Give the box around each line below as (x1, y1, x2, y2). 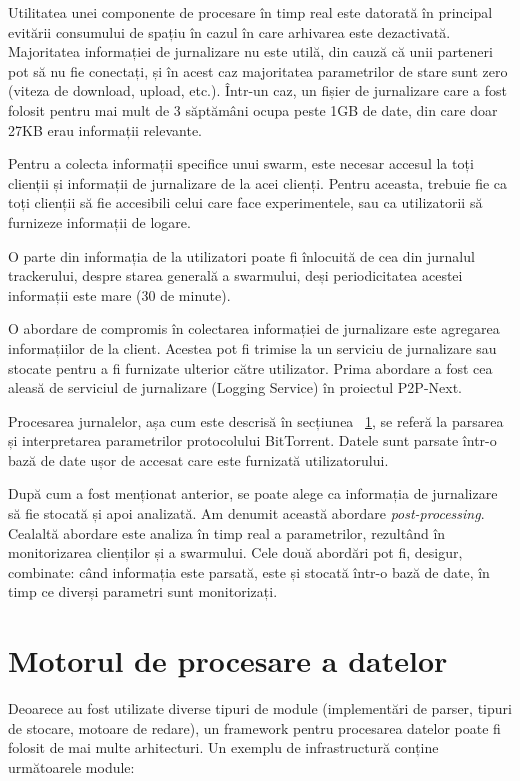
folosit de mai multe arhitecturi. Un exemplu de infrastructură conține (8, 737, 439, 758)
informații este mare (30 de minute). (8, 284, 231, 305)
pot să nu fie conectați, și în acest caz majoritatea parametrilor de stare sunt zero (8, 60, 508, 81)
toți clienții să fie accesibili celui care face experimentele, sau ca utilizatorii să (8, 192, 483, 213)
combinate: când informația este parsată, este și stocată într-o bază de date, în (8, 561, 490, 582)
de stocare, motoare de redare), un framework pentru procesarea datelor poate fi (8, 717, 501, 738)
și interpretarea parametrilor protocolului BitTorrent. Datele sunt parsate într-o (8, 430, 497, 451)
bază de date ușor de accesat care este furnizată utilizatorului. (8, 449, 389, 470)
